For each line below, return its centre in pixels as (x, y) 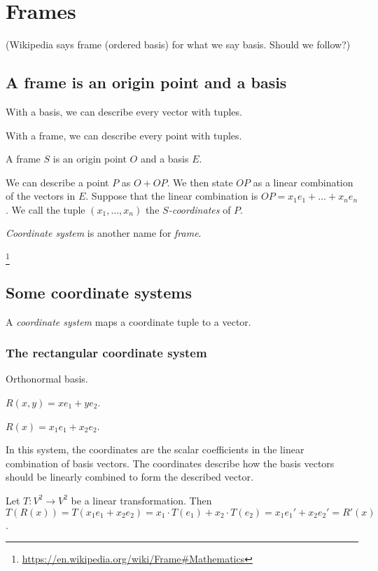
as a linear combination (303, 182)
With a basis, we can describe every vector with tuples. (124, 111)
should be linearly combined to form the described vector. (129, 477)
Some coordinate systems (99, 292)
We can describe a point (57, 182)
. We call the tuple (45, 209)
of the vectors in (41, 196)
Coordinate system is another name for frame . (104, 233)
